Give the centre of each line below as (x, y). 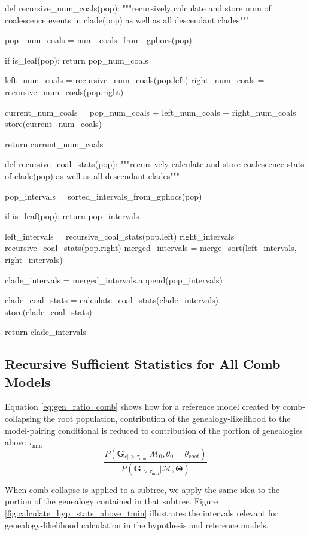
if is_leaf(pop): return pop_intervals (72, 216)
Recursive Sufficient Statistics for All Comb (143, 364)
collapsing (23, 418)
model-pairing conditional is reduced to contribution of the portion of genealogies (154, 430)
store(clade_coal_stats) (48, 311)
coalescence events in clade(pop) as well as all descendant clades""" (127, 19)
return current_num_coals (54, 143)
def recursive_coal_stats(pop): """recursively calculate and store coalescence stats (155, 164)
